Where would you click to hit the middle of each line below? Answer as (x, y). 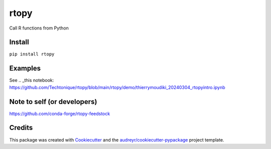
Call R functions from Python (39, 28)
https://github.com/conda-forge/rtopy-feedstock (60, 113)
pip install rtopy (32, 54)
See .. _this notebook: (32, 80)
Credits (21, 128)
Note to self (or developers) (53, 102)
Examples (25, 68)
